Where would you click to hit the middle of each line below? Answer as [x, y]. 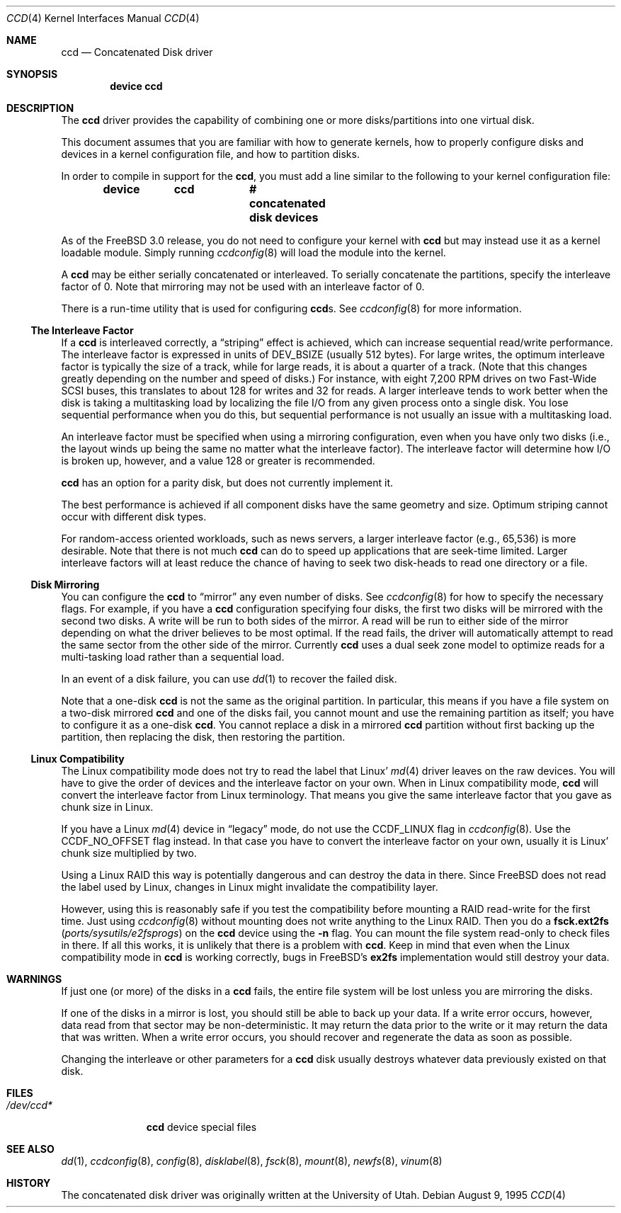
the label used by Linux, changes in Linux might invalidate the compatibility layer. [250, 887]
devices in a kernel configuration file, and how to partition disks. [210, 154]
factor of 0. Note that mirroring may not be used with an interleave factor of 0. [243, 286]
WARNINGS [34, 979]
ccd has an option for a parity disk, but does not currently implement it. [227, 483]
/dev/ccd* [30, 1105]
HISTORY [29, 1183]
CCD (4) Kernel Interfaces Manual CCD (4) [103, 18]
